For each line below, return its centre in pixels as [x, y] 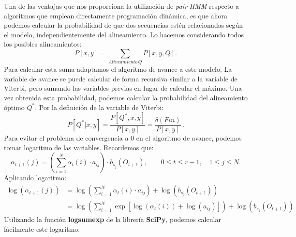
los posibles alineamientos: [43, 44]
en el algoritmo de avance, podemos [189, 138]
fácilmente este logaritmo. [42, 229]
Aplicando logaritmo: [35, 178]
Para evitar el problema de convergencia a [66, 138]
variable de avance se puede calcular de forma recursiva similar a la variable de [121, 78]
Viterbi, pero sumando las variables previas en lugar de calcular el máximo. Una [123, 88]
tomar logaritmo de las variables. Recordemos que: [79, 147]
